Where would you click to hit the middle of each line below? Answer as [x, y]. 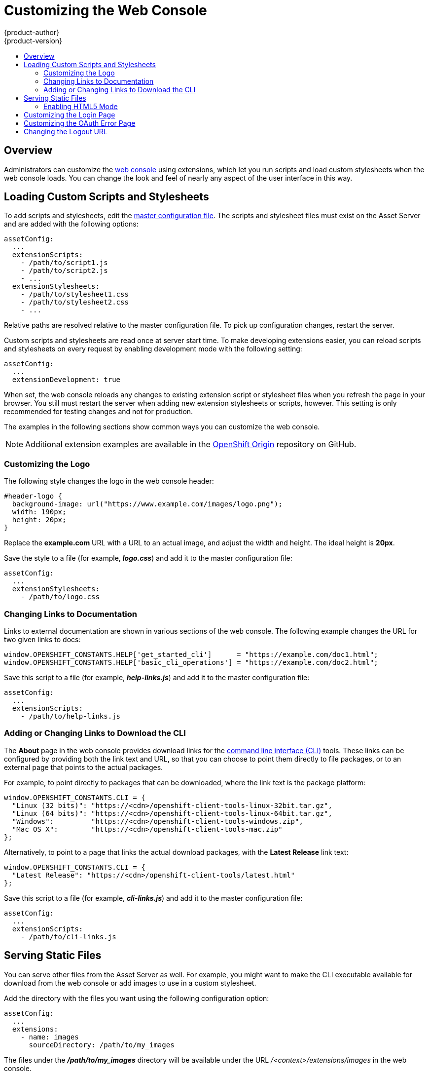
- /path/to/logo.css [60, 597]
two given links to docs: [42, 639]
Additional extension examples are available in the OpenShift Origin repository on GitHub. [191, 444]
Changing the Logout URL [66, 131]
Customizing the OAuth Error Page [80, 123]
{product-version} [33, 40]
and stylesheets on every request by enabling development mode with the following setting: [153, 349]
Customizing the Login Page [70, 115]
